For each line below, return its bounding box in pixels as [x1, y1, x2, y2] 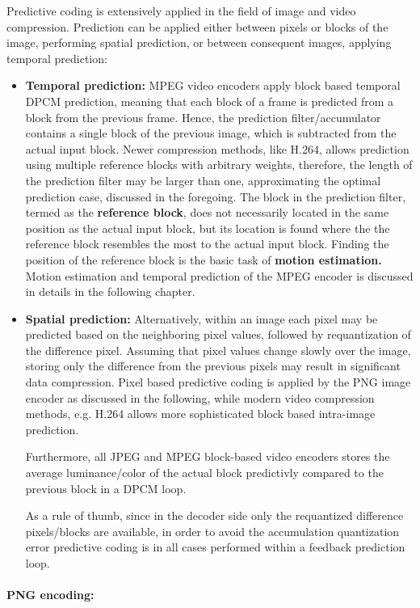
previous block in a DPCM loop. [25, 479, 187, 496]
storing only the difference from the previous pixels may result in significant [25, 357, 401, 374]
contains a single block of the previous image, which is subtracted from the [25, 125, 397, 141]
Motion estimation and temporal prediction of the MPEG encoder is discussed [25, 267, 414, 284]
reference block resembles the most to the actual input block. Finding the [25, 235, 389, 252]
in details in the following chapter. [25, 283, 195, 300]
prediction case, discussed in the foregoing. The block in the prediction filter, [25, 188, 406, 205]
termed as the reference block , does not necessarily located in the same [25, 204, 389, 221]
